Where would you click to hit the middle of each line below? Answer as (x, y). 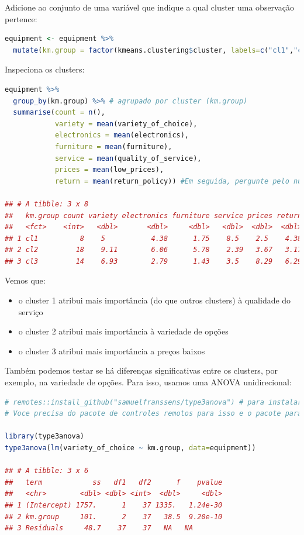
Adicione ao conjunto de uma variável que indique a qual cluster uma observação (149, 7)
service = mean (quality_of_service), (128, 158)
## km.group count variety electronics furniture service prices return (153, 215)
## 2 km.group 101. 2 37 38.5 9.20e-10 (114, 517)
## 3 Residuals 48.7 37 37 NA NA (99, 528)
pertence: (21, 18)
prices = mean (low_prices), (109, 170)
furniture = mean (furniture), (113, 146)
